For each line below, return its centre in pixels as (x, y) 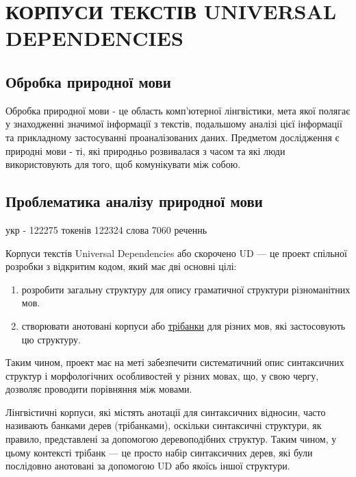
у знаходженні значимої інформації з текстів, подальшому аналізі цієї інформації (174, 124)
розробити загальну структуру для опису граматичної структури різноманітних (186, 289)
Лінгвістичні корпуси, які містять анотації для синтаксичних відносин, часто (166, 412)
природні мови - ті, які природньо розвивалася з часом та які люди (145, 150)
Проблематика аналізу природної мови (134, 201)
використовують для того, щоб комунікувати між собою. (123, 164)
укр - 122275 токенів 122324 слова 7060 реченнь (106, 229)
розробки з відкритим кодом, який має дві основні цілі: (121, 266)
